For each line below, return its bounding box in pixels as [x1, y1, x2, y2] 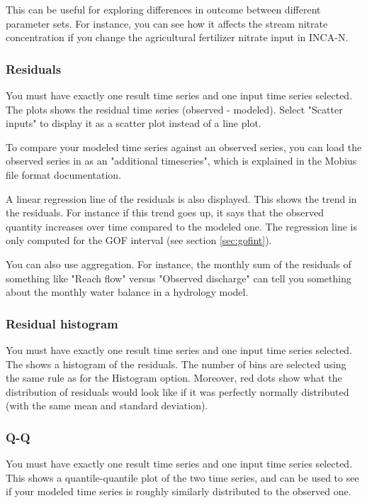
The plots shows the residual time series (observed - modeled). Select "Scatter [6, 101, 343, 116]
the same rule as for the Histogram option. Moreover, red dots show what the [6, 370, 342, 385]
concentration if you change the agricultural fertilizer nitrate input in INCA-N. [6, 30, 349, 45]
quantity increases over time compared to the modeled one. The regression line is [6, 219, 357, 233]
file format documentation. [6, 167, 122, 182]
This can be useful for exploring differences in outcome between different [6, 2, 321, 16]
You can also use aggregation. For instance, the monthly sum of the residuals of [6, 256, 351, 271]
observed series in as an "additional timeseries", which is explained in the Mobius [6, 153, 357, 168]
